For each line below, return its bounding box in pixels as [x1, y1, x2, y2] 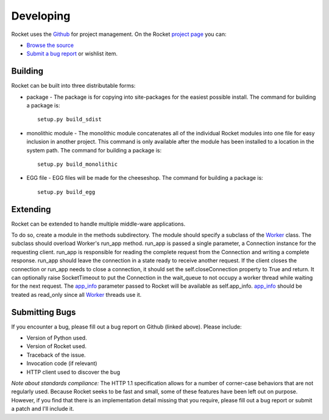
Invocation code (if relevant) [26, 360, 97, 367]
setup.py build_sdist [37, 116, 102, 123]
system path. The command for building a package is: [26, 146, 162, 154]
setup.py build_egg [37, 188, 96, 195]
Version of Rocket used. [26, 343, 87, 350]
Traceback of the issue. [26, 351, 86, 358]
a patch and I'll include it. [11, 405, 74, 413]
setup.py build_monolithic [37, 160, 118, 168]
